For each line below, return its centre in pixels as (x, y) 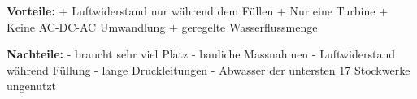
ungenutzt (32, 86)
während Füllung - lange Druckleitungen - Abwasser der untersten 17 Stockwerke (208, 69)
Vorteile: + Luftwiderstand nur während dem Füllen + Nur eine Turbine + (198, 11)
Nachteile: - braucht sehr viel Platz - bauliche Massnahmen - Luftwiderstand (201, 54)
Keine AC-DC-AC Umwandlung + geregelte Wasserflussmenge (162, 26)
